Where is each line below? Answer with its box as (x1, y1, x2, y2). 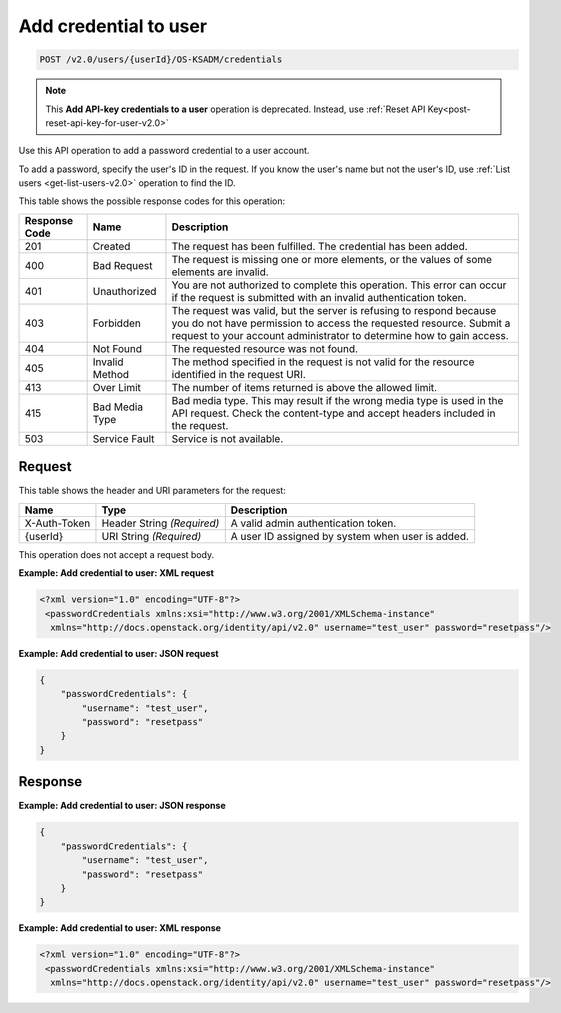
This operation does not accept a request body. (18, 548, 215, 560)
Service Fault (92, 431, 155, 445)
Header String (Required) (101, 516, 220, 530)
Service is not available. (171, 431, 284, 445)
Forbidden (92, 316, 142, 330)
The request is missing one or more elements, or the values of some (171, 252, 493, 266)
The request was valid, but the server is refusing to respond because (171, 303, 497, 317)
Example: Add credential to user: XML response (18, 922, 222, 934)
